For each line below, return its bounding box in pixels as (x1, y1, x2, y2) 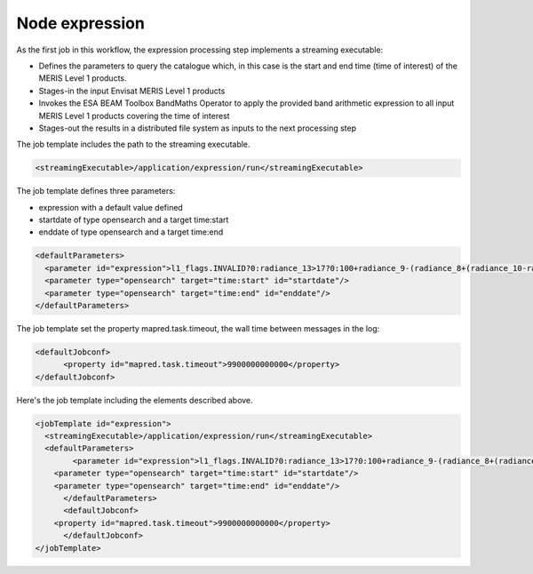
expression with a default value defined (38, 202, 184, 212)
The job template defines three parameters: (16, 186, 176, 196)
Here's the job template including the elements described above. (16, 395, 253, 405)
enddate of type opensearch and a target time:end (38, 227, 224, 237)
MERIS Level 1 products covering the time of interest (38, 110, 230, 121)
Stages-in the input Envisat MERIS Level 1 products (38, 85, 226, 96)
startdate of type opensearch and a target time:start (38, 214, 229, 226)
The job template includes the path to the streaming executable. (16, 139, 251, 150)
